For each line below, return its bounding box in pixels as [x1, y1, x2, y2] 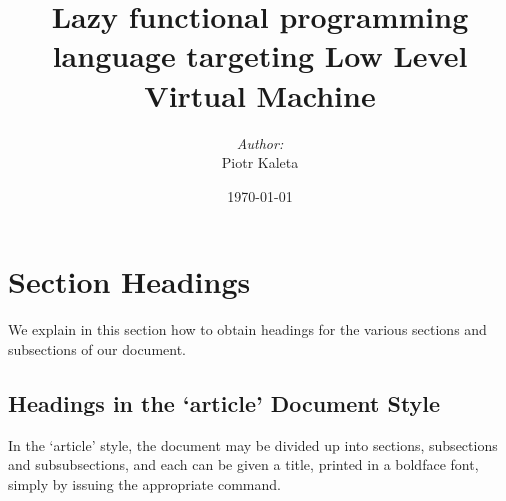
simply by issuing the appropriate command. [8, 473, 281, 494]
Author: [236, 132, 284, 153]
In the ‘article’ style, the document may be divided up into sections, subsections [8, 434, 498, 455]
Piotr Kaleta [221, 152, 299, 173]
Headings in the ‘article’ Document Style [8, 387, 441, 418]
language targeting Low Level [52, 35, 468, 76]
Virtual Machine [144, 74, 376, 115]
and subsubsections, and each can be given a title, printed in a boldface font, [8, 454, 479, 475]
